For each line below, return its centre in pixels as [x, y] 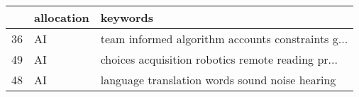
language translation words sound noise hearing [218, 80]
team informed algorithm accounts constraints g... [224, 39]
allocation [62, 17]
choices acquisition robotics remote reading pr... [219, 59]
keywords [127, 17]
